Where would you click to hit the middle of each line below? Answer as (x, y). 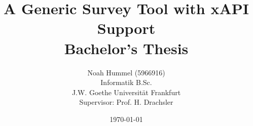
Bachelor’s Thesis (126, 48)
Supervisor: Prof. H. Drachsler (126, 102)
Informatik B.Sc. (126, 82)
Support (126, 28)
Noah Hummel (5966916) (126, 72)
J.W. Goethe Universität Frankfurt (126, 92)
